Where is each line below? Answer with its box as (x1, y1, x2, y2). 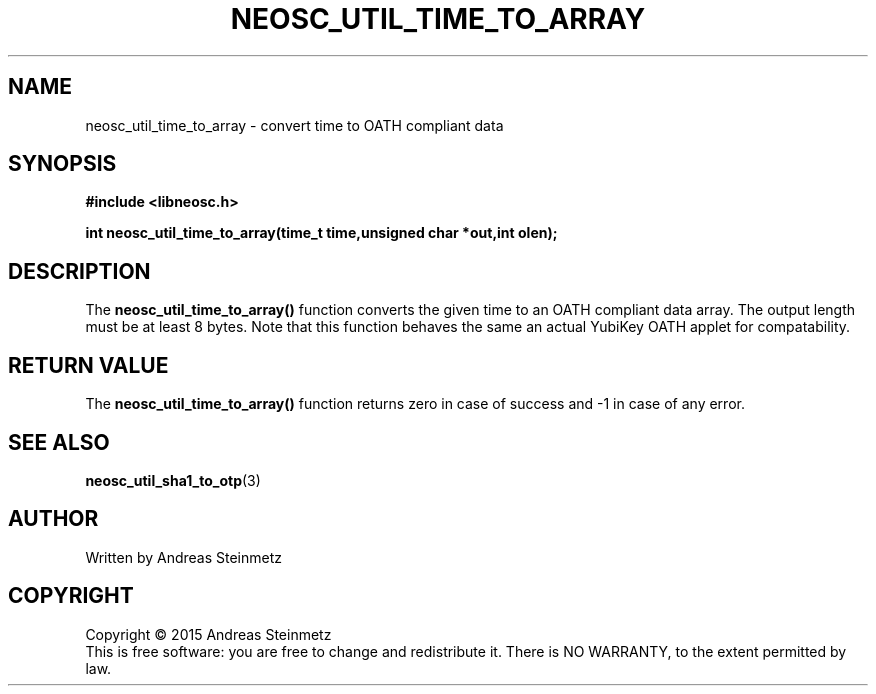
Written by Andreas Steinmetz (85, 548, 283, 566)
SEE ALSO (8, 429, 110, 455)
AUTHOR (8, 506, 99, 532)
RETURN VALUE (8, 352, 169, 378)
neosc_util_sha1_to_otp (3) (85, 471, 261, 489)
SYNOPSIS (8, 151, 117, 177)
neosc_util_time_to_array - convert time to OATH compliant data (85, 116, 504, 134)
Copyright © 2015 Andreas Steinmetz (85, 625, 332, 643)
